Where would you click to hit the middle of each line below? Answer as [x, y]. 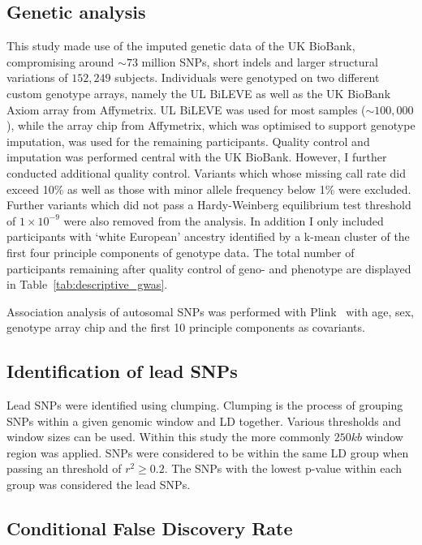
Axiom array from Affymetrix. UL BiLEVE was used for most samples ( [186, 109]
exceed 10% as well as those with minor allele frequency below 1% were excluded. [209, 189]
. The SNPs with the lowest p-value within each [283, 468]
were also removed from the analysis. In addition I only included [224, 220]
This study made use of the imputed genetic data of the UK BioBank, [181, 46]
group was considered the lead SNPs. [99, 485]
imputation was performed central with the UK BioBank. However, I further [197, 157]
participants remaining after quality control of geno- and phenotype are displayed [209, 268]
